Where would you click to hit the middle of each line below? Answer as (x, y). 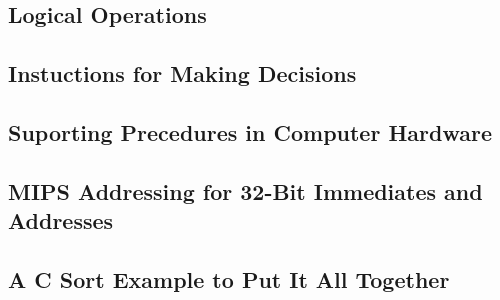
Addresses (61, 220)
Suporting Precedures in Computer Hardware (250, 131)
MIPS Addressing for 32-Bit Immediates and (245, 190)
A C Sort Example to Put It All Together (229, 278)
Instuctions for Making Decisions (182, 73)
